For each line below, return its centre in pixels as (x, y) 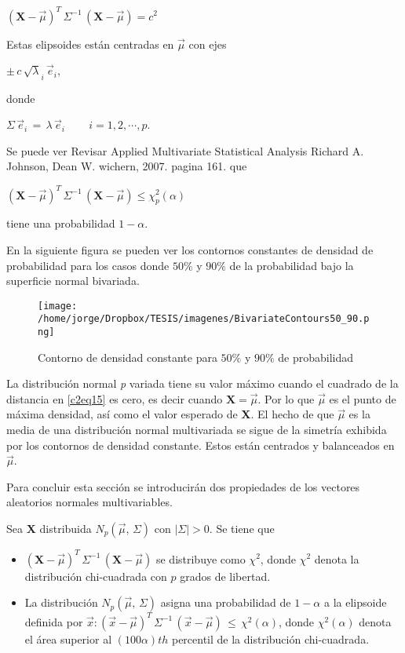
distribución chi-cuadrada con (96, 576)
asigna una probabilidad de (226, 602)
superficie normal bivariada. (73, 281)
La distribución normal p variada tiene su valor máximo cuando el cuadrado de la (202, 383)
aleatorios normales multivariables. (89, 502)
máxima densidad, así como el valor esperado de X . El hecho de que (170, 414)
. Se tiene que (242, 529)
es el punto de (363, 398)
